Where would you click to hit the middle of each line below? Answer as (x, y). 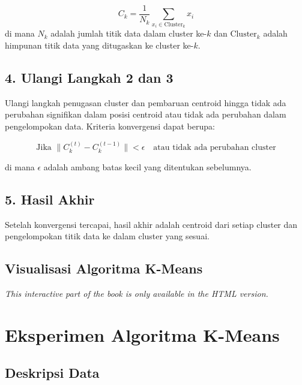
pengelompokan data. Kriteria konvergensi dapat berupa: (110, 126)
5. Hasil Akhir (50, 199)
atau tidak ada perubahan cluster (215, 148)
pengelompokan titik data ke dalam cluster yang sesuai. (107, 236)
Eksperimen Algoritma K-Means (142, 334)
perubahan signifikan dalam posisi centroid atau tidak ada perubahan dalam (146, 114)
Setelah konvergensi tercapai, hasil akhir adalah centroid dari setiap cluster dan (151, 224)
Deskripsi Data (52, 373)
